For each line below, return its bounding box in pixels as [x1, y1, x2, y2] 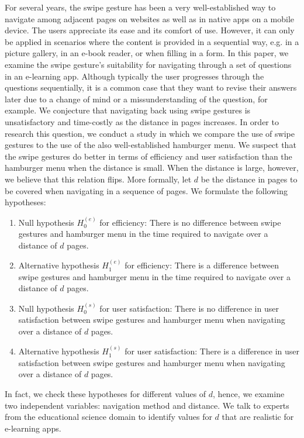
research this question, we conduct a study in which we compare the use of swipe [5, 127, 295, 139]
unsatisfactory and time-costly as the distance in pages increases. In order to [5, 115, 279, 127]
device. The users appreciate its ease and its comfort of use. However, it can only [5, 24, 295, 36]
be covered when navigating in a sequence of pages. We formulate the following [5, 184, 288, 196]
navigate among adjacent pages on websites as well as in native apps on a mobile [5, 12, 295, 25]
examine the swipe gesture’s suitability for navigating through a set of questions [5, 58, 292, 70]
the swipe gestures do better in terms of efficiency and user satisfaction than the [5, 150, 292, 162]
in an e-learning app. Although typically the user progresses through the [5, 70, 264, 82]
